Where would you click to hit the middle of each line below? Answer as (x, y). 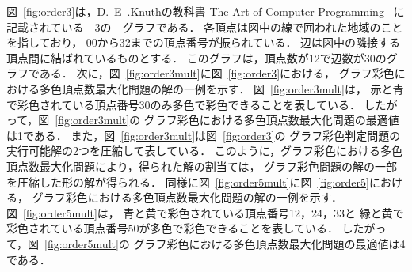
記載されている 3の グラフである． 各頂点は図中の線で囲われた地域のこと (205, 26)
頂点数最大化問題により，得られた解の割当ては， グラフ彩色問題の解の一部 (202, 166)
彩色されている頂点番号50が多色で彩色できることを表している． (172, 228)
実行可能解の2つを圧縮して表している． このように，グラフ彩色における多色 (205, 151)
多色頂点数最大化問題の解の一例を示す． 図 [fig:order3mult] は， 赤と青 (221, 88)
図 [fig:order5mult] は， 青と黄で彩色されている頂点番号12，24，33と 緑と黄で (205, 212)
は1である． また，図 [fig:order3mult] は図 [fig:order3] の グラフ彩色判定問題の (204, 135)
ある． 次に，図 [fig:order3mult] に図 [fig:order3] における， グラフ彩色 (217, 73)
